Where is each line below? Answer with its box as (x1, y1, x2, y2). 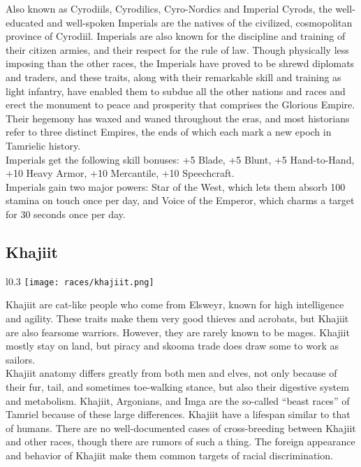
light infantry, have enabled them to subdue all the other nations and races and (6, 83, 346, 98)
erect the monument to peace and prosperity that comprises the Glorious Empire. (6, 97, 355, 112)
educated (6, 15, 44, 29)
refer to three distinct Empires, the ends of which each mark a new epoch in (6, 124, 332, 139)
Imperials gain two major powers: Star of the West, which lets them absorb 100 (6, 179, 346, 194)
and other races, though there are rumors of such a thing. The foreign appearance (6, 434, 355, 449)
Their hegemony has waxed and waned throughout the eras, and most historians (6, 110, 350, 125)
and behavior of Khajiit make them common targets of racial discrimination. (6, 447, 333, 462)
